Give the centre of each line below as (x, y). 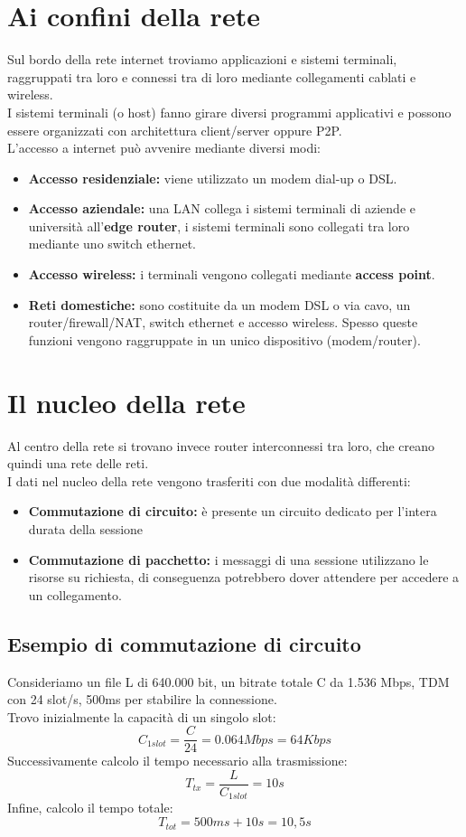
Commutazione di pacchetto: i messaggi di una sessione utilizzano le (228, 559)
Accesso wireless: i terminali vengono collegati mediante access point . (232, 274)
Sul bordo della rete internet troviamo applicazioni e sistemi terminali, (202, 59)
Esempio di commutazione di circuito (184, 643)
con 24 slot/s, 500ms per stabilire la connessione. (142, 699)
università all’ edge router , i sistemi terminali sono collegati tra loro (219, 226)
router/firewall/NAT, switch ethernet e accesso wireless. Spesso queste (223, 322)
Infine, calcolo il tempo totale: (90, 808)
